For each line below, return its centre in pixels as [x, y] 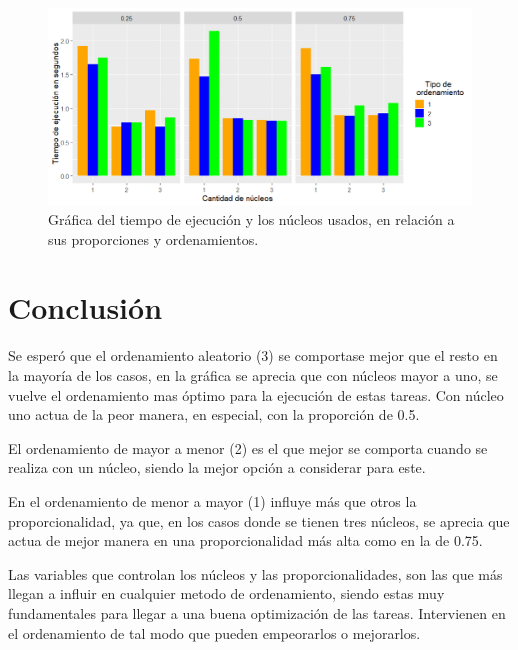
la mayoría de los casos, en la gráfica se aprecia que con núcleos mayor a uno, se [253, 375]
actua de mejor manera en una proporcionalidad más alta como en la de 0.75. [245, 540]
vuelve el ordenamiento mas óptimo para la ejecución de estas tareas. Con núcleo [256, 394]
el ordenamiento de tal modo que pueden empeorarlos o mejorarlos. [214, 632]
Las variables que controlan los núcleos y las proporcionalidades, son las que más [255, 573]
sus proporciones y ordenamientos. [153, 238]
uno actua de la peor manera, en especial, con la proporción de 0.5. [214, 414]
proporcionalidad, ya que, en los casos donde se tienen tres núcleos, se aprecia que [259, 520]
